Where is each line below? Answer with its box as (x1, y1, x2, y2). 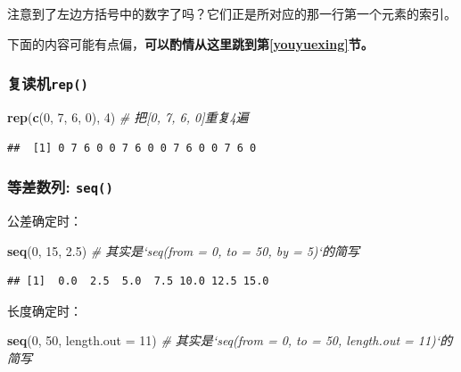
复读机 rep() (7, 72, 88, 95)
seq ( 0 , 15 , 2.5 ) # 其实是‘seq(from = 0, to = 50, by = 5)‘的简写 (7, 241, 359, 260)
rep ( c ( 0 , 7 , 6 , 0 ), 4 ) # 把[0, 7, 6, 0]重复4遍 (7, 107, 249, 126)
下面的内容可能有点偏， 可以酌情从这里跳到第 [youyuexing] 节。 (7, 34, 374, 53)
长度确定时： (7, 301, 82, 319)
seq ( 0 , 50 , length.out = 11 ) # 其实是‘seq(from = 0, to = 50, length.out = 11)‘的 (7, 331, 453, 350)
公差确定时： (7, 211, 82, 229)
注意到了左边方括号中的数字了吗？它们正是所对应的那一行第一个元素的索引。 (7, 4, 457, 22)
